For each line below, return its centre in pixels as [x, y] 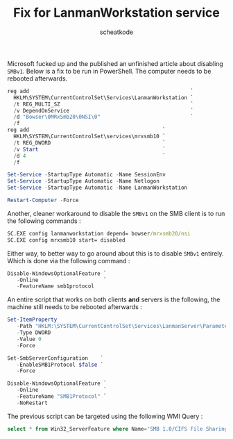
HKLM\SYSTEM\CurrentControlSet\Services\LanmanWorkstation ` [104, 98]
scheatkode [116, 32]
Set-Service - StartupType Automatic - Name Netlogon [83, 181]
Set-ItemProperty [32, 320]
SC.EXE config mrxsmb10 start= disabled [67, 240]
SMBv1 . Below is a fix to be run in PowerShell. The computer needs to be [109, 71]
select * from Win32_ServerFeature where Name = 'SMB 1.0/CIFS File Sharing [118, 429]
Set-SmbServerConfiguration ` [55, 358]
